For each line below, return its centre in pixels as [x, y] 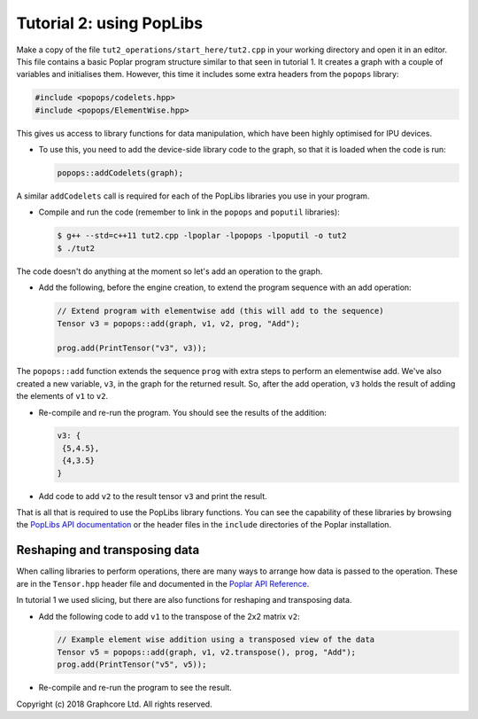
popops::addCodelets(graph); [120, 173]
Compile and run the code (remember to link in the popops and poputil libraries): [189, 212]
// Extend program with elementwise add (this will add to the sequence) [220, 311]
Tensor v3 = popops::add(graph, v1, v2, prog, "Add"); [178, 323]
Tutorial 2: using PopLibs [110, 23]
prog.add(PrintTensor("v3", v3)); [132, 348]
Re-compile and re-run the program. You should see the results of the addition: [183, 412]
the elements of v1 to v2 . [62, 396]
